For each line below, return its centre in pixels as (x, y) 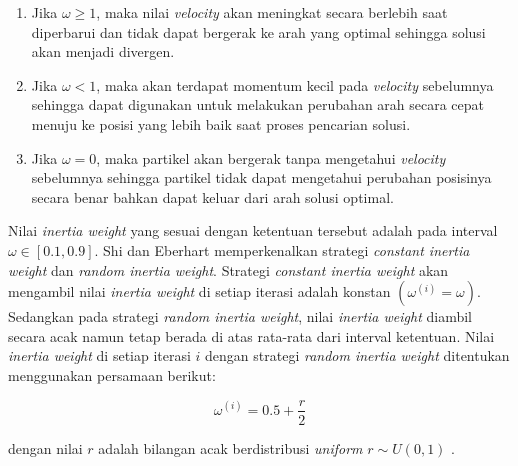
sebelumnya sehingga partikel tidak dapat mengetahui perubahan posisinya (261, 177)
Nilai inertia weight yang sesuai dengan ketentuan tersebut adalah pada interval (253, 230)
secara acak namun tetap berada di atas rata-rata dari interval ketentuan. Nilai (251, 335)
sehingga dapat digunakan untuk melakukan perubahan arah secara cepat (258, 104)
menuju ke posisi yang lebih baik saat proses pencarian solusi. (221, 123)
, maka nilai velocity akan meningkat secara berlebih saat (272, 12)
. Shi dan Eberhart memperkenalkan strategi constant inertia (282, 249)
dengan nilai (45, 447)
